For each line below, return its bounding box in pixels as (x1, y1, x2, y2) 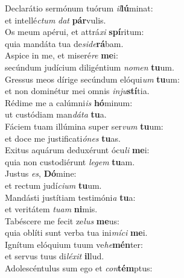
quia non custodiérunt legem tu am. (5, 155, 135, 168)
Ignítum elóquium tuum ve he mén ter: (5, 238, 143, 250)
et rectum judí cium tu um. (5, 178, 102, 191)
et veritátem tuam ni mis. (5, 203, 98, 215)
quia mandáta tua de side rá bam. (5, 37, 124, 49)
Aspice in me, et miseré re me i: (5, 49, 118, 62)
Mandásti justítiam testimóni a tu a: (5, 191, 136, 203)
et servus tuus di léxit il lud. (5, 250, 104, 262)
